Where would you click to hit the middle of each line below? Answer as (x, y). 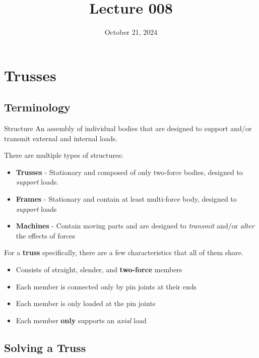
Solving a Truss (45, 347)
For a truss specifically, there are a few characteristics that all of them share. (124, 252)
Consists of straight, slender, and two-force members (99, 270)
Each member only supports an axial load (81, 320)
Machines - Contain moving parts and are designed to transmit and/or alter (135, 226)
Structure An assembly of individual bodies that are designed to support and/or (128, 128)
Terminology (37, 107)
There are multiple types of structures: (64, 155)
